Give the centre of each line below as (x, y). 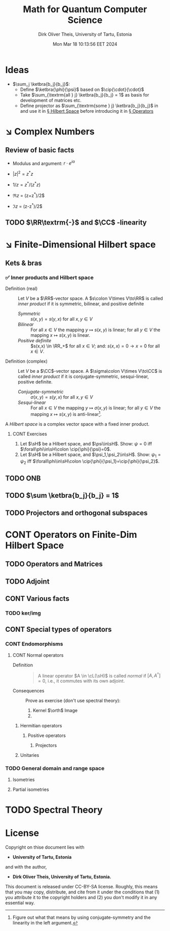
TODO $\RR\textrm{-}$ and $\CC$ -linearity (76, 223)
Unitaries (30, 755)
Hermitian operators (41, 726)
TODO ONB (23, 478)
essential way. (20, 903)
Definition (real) (22, 288)
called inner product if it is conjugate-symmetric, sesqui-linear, (83, 376)
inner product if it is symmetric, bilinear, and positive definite (81, 304)
